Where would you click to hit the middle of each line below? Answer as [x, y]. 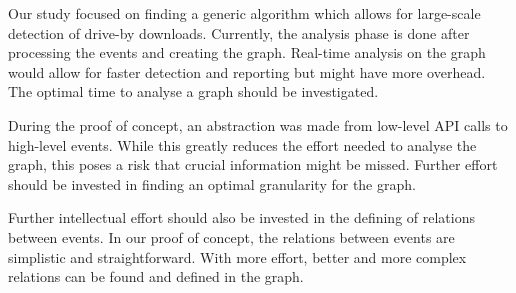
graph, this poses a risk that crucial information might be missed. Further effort [253, 164]
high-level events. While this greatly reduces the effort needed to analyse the [242, 144]
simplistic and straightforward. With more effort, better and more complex [237, 256]
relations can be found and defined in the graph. [156, 276]
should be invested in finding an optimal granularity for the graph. [212, 183]
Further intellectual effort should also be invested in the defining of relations [241, 217]
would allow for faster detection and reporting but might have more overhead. [247, 71]
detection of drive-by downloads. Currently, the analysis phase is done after [239, 32]
